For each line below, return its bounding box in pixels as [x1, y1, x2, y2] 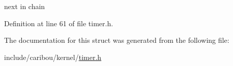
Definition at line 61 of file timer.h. [4, 18, 113, 28]
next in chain [4, 1, 45, 11]
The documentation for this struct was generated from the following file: [4, 35, 229, 45]
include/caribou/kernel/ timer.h [4, 51, 102, 62]
